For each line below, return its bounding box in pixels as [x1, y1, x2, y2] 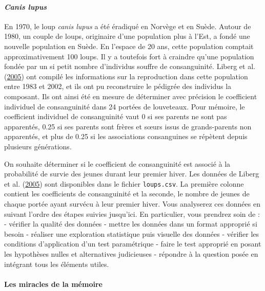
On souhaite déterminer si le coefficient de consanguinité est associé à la [4, 158, 231, 169]
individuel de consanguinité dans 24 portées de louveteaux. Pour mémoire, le [4, 101, 245, 111]
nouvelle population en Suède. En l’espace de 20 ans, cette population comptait [4, 40, 254, 51]
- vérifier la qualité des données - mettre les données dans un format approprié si [4, 218, 257, 229]
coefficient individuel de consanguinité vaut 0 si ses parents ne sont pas [4, 111, 227, 122]
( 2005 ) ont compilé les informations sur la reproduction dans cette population [4, 71, 248, 81]
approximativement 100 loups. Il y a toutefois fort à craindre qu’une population [4, 51, 254, 61]
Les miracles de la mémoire [4, 278, 103, 289]
